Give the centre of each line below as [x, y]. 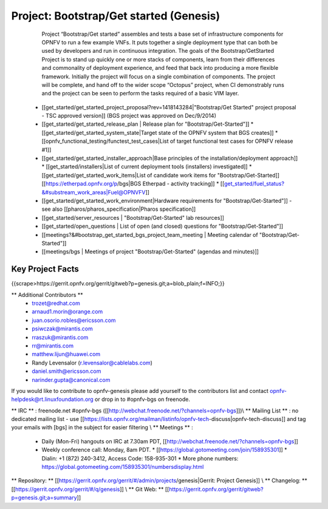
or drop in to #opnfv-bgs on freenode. [142, 399]
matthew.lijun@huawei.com [66, 354]
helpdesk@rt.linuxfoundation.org [52, 399]
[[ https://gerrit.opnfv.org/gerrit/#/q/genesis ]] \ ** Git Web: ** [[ [90, 489]
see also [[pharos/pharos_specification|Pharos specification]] [119, 209]
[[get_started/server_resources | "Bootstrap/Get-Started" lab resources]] [133, 217]
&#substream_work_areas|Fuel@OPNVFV [94, 192]
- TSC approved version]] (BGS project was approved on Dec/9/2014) [129, 116]
